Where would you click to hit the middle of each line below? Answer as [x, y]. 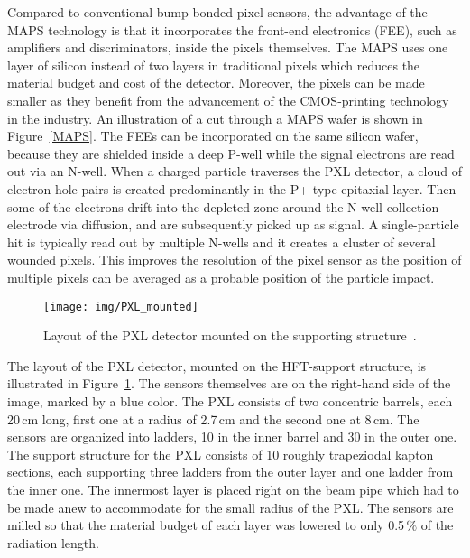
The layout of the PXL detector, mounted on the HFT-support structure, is [217, 365]
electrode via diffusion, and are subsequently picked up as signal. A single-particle [233, 224]
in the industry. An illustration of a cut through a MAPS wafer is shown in [215, 118]
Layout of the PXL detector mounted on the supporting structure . [230, 335]
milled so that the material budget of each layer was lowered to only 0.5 [206, 525]
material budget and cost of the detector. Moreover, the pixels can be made [216, 83]
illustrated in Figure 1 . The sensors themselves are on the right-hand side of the [229, 383]
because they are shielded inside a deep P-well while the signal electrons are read [231, 153]
